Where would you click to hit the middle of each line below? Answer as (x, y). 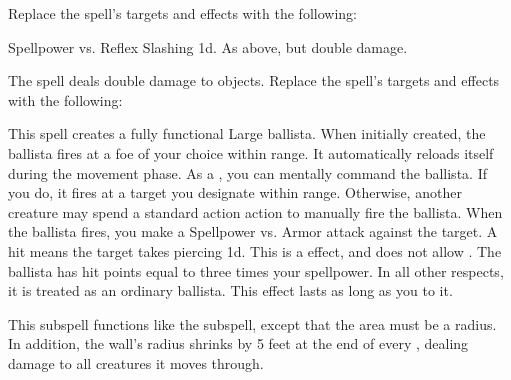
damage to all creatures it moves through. (136, 362)
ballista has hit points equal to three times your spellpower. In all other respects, (256, 270)
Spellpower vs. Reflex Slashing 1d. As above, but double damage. (208, 46)
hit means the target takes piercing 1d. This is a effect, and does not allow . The (255, 250)
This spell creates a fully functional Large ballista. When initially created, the (247, 133)
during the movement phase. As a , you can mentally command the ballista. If (247, 172)
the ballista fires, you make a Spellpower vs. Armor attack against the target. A (253, 231)
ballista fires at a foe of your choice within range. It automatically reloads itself (251, 152)
